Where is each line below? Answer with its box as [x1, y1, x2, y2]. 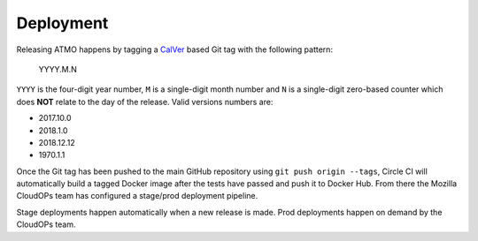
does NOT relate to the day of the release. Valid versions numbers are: [16, 96, 274, 107]
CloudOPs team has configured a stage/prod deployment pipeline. [16, 191, 258, 201]
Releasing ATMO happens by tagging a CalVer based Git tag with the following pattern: [16, 44, 334, 55]
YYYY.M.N [38, 64, 77, 74]
